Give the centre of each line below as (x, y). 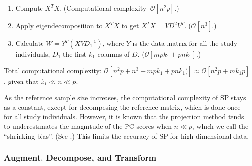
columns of (114, 54)
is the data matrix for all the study (185, 43)
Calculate (30, 43)
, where (113, 43)
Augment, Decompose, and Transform (80, 157)
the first (75, 54)
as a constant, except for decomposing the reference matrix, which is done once (122, 107)
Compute (29, 8)
